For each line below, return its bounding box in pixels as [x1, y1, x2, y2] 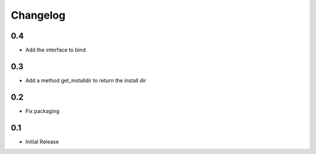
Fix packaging [25, 107, 60, 114]
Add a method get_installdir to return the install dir [25, 76, 146, 84]
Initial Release [25, 138, 59, 145]
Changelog [11, 9, 66, 22]
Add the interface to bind [25, 47, 86, 54]
